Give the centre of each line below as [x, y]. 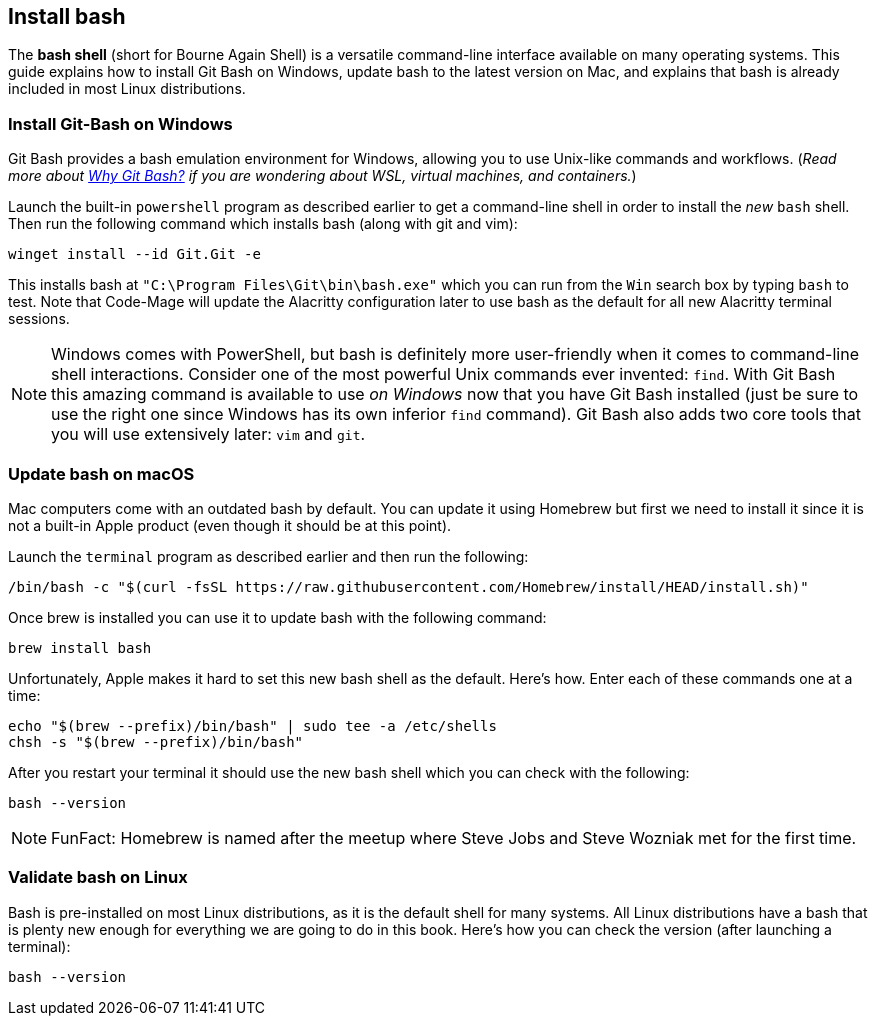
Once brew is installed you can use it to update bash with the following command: [277, 617]
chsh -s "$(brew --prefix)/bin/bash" [156, 741]
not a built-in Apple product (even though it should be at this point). [230, 525]
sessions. [39, 319]
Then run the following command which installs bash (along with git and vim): [263, 224]
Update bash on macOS [101, 473]
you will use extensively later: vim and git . [208, 434]
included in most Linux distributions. [127, 89]
